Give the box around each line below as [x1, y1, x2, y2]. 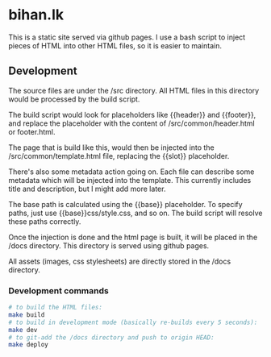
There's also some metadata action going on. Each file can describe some [8, 167, 255, 176]
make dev [8, 326, 38, 334]
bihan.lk [8, 6, 65, 24]
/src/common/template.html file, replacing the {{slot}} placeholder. [8, 151, 230, 160]
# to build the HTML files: [8, 304, 103, 312]
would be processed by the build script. [8, 94, 140, 104]
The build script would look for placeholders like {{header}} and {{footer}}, [8, 110, 256, 119]
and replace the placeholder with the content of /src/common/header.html [8, 118, 256, 128]
